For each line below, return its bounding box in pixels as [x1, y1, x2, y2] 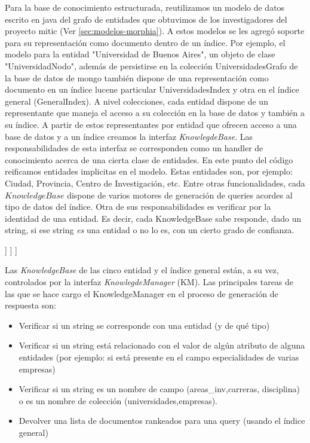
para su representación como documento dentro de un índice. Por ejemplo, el [5, 36, 286, 48]
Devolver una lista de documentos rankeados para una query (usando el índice [19, 414, 305, 427]
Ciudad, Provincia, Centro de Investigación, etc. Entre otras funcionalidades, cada [5, 176, 305, 189]
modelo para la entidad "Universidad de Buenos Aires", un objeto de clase [5, 48, 275, 60]
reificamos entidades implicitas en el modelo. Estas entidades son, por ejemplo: [5, 165, 293, 178]
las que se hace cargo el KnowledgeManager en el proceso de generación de [5, 287, 278, 300]
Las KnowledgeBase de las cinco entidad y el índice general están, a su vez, [5, 264, 279, 276]
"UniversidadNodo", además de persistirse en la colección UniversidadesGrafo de [5, 59, 298, 72]
